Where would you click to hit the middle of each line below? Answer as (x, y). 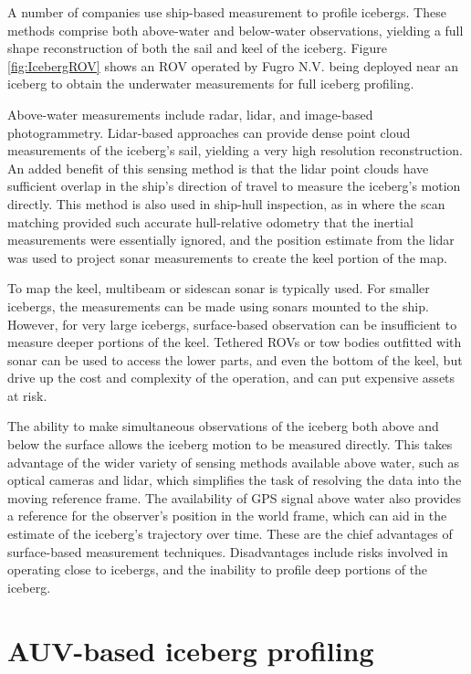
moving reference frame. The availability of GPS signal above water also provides (234, 497)
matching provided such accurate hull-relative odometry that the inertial (210, 221)
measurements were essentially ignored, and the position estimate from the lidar (231, 240)
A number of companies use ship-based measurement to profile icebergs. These (227, 12)
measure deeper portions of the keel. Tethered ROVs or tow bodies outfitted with (235, 342)
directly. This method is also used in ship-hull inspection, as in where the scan (226, 203)
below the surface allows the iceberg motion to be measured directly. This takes (230, 444)
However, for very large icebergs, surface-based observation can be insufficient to (232, 324)
